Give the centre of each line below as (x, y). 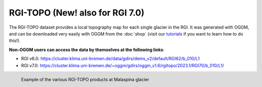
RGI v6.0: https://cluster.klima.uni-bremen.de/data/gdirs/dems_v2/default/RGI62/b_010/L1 (110, 59)
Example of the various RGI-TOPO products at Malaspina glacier (85, 79)
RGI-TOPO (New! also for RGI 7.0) (77, 13)
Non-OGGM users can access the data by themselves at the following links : (87, 50)
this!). (15, 41)
